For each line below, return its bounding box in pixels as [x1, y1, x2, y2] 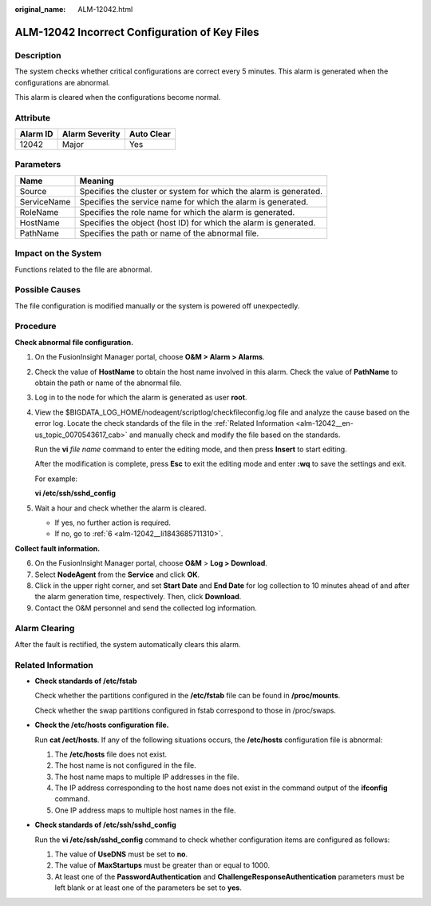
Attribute [14, 112, 51, 123]
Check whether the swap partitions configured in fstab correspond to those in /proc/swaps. [34, 705, 337, 715]
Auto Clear [129, 129, 172, 140]
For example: [34, 474, 78, 483]
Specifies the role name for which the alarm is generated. [79, 206, 295, 217]
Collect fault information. [14, 543, 101, 553]
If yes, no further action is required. [54, 518, 172, 527]
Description [14, 50, 61, 61]
